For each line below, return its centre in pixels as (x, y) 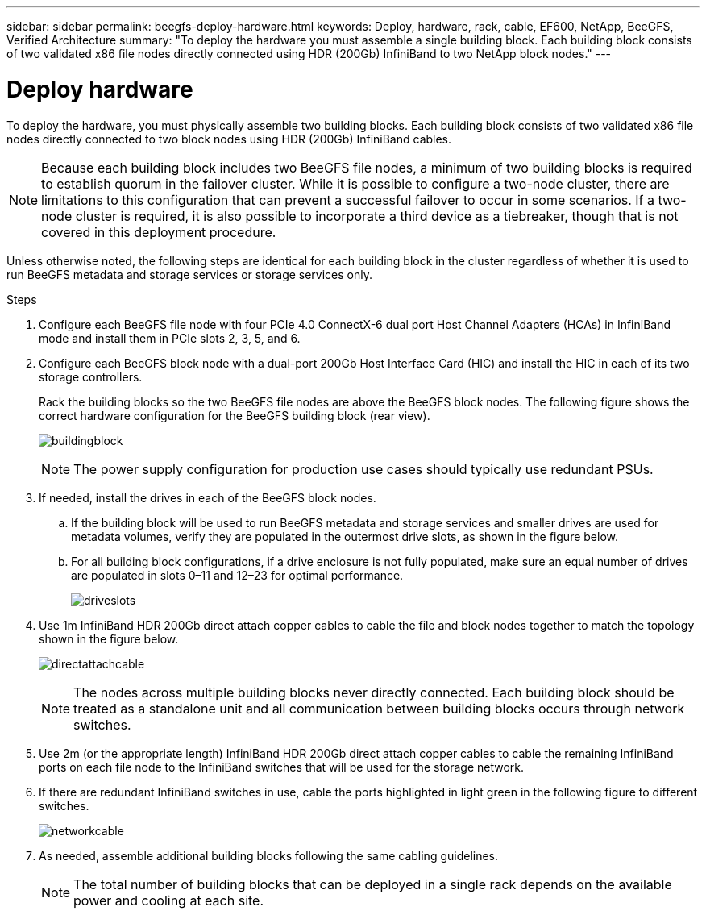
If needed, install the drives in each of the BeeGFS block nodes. (208, 497)
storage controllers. (91, 376)
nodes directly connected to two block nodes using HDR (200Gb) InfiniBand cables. (229, 139)
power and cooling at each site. (169, 900)
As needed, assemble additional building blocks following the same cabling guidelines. (269, 855)
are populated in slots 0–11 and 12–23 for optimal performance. (237, 575)
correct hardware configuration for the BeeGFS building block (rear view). (235, 415)
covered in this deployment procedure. (159, 232)
